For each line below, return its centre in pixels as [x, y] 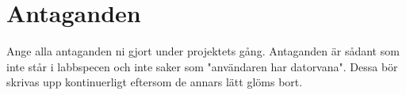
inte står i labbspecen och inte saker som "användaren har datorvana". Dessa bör [202, 66]
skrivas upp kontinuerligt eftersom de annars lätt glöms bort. [155, 82]
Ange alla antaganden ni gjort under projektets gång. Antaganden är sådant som [203, 51]
